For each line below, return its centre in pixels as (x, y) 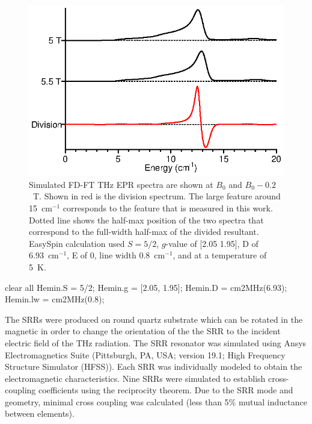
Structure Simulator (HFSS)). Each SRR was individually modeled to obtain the (154, 366)
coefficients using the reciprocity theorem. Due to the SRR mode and (166, 390)
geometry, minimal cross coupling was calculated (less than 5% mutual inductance (156, 401)
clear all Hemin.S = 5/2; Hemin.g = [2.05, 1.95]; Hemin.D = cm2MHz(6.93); (146, 287)
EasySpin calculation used (77, 243)
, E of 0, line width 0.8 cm (116, 255)
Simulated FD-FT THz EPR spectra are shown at (121, 184)
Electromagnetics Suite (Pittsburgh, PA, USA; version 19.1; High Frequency (145, 354)
